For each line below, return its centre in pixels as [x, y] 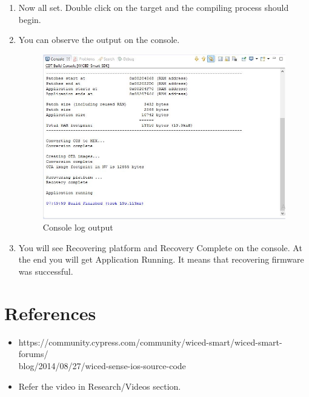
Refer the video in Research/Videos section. [100, 386]
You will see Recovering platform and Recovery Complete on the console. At [160, 247]
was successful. [46, 271]
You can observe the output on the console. [99, 40]
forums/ [33, 354]
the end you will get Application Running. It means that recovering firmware [161, 259]
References [50, 313]
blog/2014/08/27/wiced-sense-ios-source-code [102, 365]
